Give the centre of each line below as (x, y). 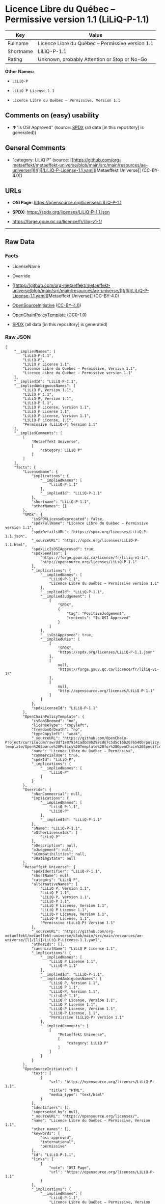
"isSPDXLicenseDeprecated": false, (68, 519)
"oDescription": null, (55, 846)
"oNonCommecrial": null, (57, 794)
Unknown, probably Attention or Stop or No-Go (92, 59)
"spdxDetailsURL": (50, 532)
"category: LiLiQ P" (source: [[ (43, 160)
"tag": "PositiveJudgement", (96, 614)
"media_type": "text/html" (77, 1095)
